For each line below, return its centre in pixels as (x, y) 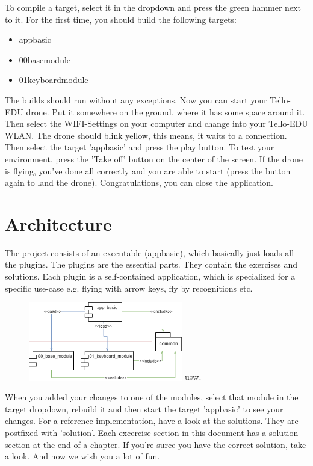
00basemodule (45, 59)
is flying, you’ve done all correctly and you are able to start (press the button (148, 170)
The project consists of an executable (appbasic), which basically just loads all (150, 252)
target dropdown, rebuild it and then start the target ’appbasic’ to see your (144, 409)
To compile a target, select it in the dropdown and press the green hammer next (153, 7)
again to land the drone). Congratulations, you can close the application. (139, 182)
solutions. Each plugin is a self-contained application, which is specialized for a (150, 276)
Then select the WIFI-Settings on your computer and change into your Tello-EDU (156, 124)
